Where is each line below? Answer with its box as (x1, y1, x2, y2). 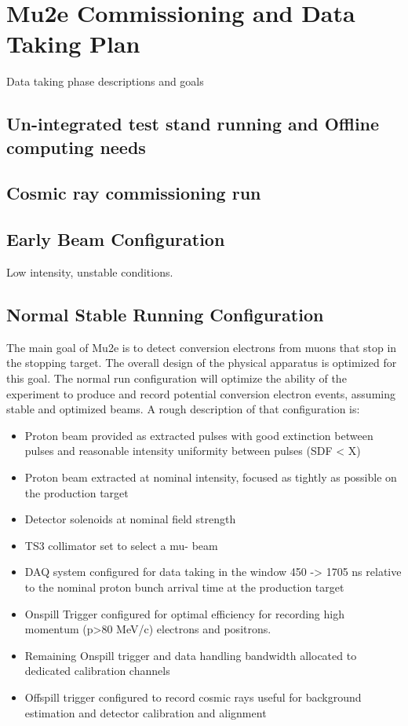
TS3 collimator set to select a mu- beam (24, 537, 218, 553)
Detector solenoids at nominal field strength (24, 511, 236, 527)
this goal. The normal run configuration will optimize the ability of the (6, 370, 347, 387)
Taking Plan (6, 27, 140, 60)
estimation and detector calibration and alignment (24, 704, 267, 720)
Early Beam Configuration (6, 227, 225, 251)
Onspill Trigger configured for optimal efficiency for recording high (24, 605, 344, 621)
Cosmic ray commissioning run (6, 181, 261, 205)
